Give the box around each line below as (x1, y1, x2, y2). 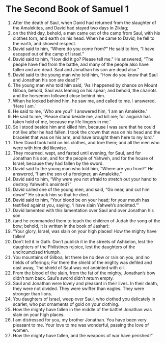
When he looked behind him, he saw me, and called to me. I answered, (12, 98, 156, 104)
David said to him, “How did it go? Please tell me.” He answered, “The (12, 56, 154, 62)
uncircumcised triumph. (12, 249, 61, 255)
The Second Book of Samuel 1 (5, 3, 129, 15)
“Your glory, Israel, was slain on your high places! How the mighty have (12, 228, 157, 234)
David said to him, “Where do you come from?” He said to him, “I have (12, 46, 155, 52)
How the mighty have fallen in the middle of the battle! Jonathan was (12, 306, 152, 312)
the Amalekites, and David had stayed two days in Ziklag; (12, 25, 129, 30)
